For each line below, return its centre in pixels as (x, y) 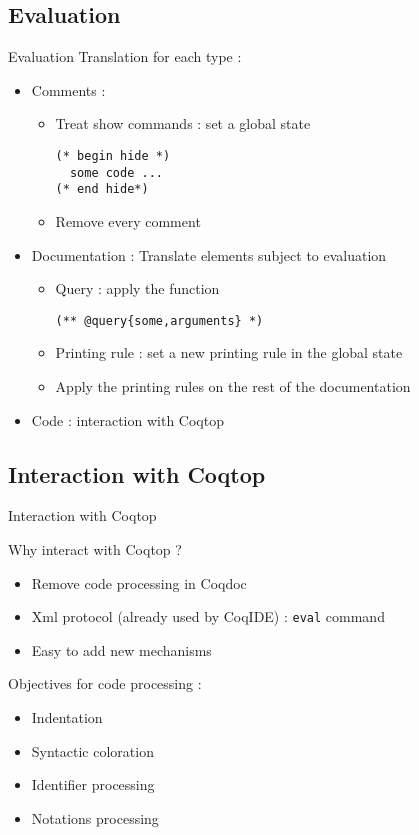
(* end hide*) (102, 189)
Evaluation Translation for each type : (125, 56)
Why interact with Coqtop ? (95, 548)
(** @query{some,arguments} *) (159, 320)
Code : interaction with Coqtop (127, 419)
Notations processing (95, 817)
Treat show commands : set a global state (183, 123)
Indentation (67, 717)
